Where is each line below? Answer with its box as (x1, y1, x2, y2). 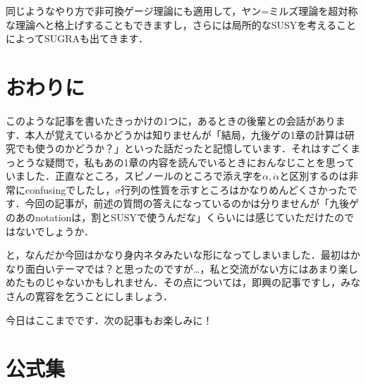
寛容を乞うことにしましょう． (35, 289, 173, 304)
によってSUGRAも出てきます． (6, 31, 148, 46)
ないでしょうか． (15, 223, 94, 238)
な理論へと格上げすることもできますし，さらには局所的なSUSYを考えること (6, 17, 356, 32)
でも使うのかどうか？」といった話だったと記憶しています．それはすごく (15, 141, 351, 156)
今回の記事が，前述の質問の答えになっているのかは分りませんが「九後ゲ (25, 196, 359, 211)
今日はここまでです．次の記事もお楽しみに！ (6, 312, 213, 327)
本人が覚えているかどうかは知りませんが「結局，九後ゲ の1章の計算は (25, 127, 345, 142)
